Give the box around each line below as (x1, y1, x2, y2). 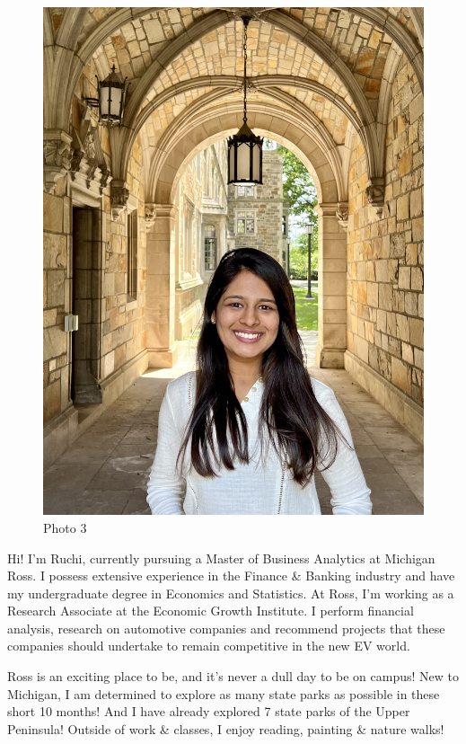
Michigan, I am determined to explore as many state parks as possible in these (7, 684, 440, 703)
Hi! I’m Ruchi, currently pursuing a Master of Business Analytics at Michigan (7, 548, 435, 567)
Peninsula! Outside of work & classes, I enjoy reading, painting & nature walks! (7, 719, 444, 738)
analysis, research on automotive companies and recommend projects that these (7, 618, 445, 637)
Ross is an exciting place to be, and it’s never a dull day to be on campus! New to (7, 667, 460, 686)
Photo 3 (43, 518, 87, 536)
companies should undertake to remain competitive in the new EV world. (7, 636, 410, 655)
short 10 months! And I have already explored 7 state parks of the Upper (7, 702, 410, 721)
